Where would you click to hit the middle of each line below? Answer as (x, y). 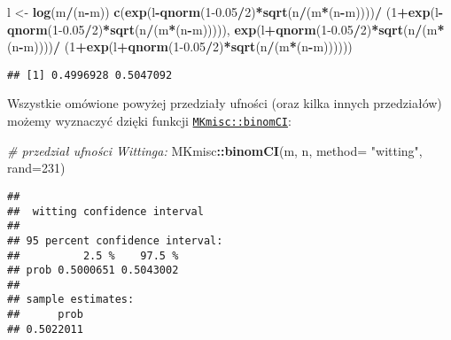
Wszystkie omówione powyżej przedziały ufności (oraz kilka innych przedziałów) (225, 103)
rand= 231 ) (36, 168)
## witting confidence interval (105, 211)
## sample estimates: (71, 300)
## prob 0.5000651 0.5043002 (93, 270)
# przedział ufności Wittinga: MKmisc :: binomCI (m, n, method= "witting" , (215, 150)
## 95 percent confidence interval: (115, 240)
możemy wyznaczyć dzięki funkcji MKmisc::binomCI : (149, 121)
